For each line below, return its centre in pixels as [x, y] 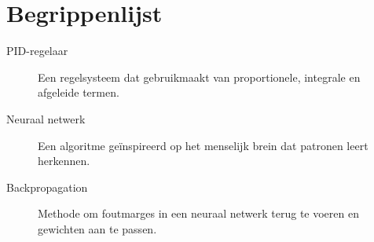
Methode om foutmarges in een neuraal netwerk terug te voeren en [198, 213]
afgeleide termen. [79, 92]
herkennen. [64, 161]
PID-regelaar [37, 51]
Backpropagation [47, 187]
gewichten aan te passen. [97, 228]
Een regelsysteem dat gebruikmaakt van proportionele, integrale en [199, 77]
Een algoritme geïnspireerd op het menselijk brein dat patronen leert [203, 145]
